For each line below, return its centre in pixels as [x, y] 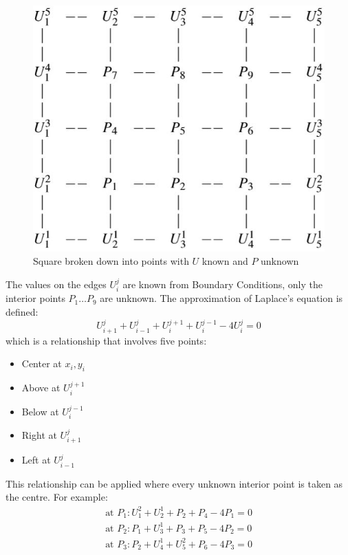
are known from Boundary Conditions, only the [222, 284]
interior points [35, 298]
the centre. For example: [57, 497]
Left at [36, 460]
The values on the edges [56, 284]
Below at [40, 411]
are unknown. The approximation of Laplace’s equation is [221, 298]
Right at [39, 435]
